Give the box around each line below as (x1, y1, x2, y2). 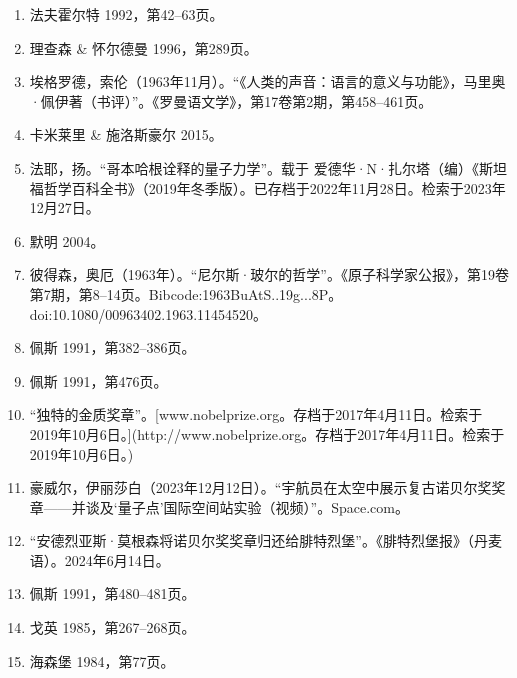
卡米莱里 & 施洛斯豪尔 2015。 (29, 124, 223, 145)
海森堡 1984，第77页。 (29, 650, 175, 671)
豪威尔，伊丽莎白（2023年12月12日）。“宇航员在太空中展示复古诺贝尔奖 (29, 477, 492, 498)
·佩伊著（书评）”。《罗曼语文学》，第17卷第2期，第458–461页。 (29, 90, 433, 111)
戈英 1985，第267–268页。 (29, 617, 196, 638)
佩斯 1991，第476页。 (29, 370, 168, 391)
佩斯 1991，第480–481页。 (29, 583, 196, 604)
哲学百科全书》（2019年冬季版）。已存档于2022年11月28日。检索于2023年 (43, 177, 506, 198)
